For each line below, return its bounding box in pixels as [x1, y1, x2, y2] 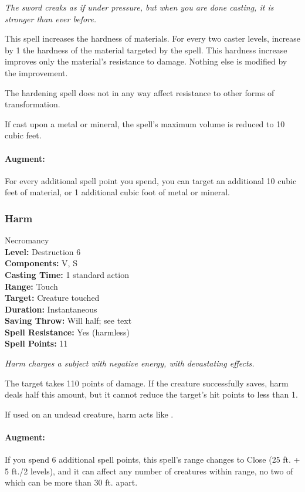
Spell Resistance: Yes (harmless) [5, 325, 130, 338]
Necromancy [5, 234, 49, 246]
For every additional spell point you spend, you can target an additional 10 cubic [5, 174, 297, 186]
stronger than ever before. [5, 12, 97, 25]
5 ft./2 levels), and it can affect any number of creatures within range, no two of [5, 464, 293, 477]
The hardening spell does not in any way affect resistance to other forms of [5, 86, 274, 99]
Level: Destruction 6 [5, 245, 81, 257]
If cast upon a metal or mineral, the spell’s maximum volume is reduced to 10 [5, 117, 285, 130]
